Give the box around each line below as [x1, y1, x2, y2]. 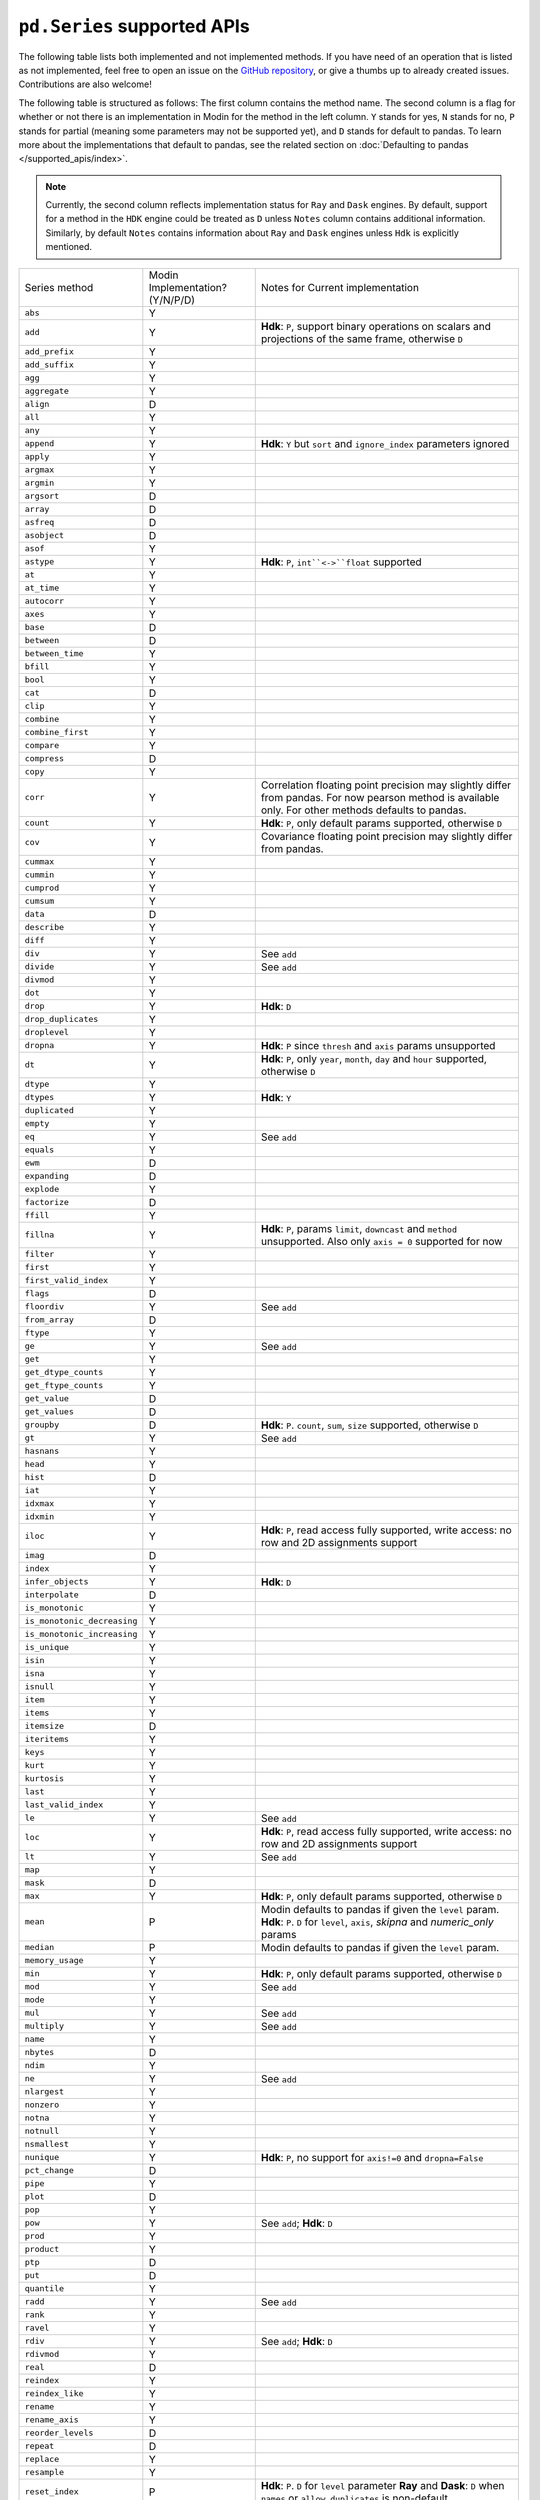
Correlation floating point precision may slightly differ [260, 778, 512, 792]
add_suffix [24, 360, 75, 370]
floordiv [24, 1301, 65, 1312]
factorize [24, 1197, 70, 1208]
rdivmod [24, 2349, 60, 2360]
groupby [24, 1420, 60, 1430]
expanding [24, 1171, 70, 1182]
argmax [24, 465, 55, 475]
